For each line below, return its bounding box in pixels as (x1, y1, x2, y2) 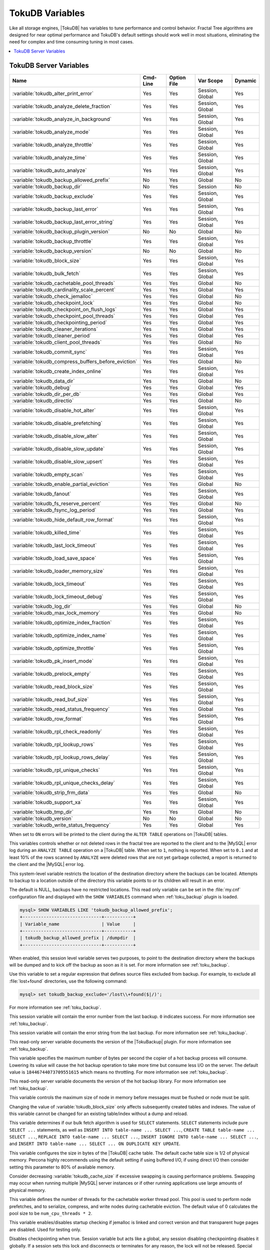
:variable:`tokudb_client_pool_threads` (12, 338, 102, 345)
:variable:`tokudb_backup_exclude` (12, 192, 94, 199)
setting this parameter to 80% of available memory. (9, 1164, 115, 1170)
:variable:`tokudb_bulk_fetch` (12, 270, 81, 277)
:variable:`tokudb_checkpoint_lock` (12, 299, 95, 306)
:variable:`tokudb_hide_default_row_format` (12, 516, 114, 523)
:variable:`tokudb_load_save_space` (12, 554, 96, 561)
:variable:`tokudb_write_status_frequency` (12, 821, 111, 828)
